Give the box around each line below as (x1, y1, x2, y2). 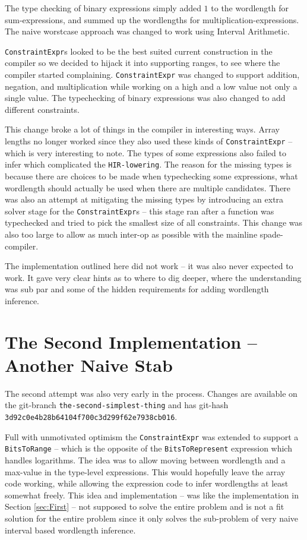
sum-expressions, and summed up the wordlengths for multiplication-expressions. (5, 13, 299, 26)
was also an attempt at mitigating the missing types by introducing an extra (5, 193, 284, 206)
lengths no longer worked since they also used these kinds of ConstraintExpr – (5, 135, 293, 147)
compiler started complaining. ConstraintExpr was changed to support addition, (5, 68, 300, 81)
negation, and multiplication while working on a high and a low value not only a (5, 80, 297, 92)
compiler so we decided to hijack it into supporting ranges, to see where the (5, 56, 280, 69)
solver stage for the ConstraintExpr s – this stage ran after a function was (5, 204, 274, 217)
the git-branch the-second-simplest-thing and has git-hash (5, 399, 229, 411)
